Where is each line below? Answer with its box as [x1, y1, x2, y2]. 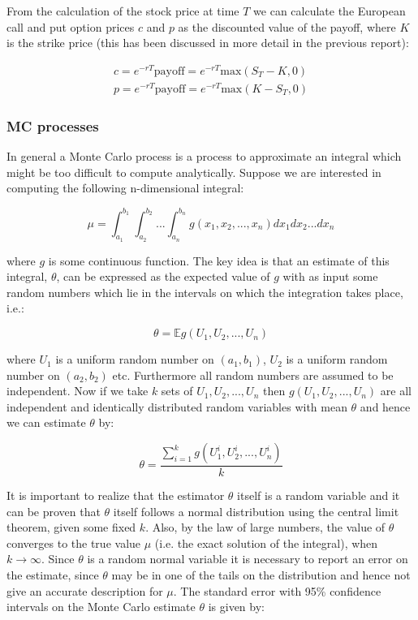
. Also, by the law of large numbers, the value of [145, 519, 386, 536]
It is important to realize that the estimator [6, 487, 225, 504]
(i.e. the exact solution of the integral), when [154, 534, 378, 551]
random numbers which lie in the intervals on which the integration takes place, [6, 283, 403, 300]
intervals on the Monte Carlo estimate [6, 598, 196, 615]
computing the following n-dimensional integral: [6, 179, 244, 196]
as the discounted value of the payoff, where [178, 18, 396, 35]
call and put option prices [6, 18, 135, 35]
